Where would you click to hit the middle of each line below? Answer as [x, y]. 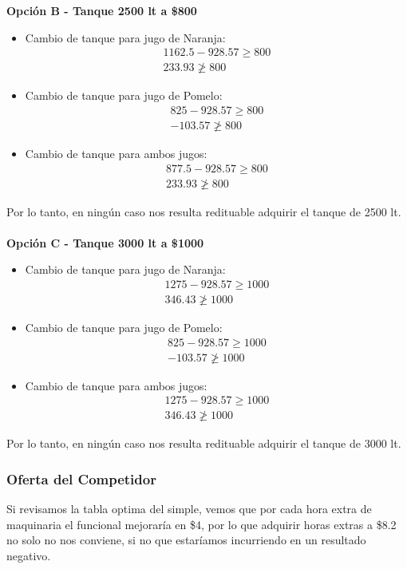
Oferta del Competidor [81, 478]
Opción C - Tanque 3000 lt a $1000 [105, 242]
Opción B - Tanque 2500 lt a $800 [102, 10]
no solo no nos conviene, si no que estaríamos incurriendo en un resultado [186, 540]
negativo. [29, 555]
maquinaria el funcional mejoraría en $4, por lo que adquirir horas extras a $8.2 [202, 524]
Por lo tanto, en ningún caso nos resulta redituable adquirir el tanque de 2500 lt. [204, 211]
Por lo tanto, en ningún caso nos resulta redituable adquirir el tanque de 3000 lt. [204, 443]
